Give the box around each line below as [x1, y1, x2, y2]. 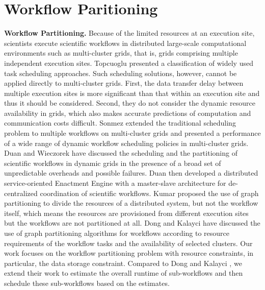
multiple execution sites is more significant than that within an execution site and [4, 87, 260, 98]
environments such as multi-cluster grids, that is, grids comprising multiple [4, 47, 238, 58]
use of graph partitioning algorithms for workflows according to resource [4, 228, 230, 238]
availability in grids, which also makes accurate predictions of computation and [4, 107, 251, 118]
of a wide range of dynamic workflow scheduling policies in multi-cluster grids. [4, 137, 249, 148]
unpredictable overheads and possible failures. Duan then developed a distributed [4, 167, 258, 178]
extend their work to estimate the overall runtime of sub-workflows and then [4, 268, 243, 278]
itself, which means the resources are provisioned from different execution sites [4, 207, 249, 218]
